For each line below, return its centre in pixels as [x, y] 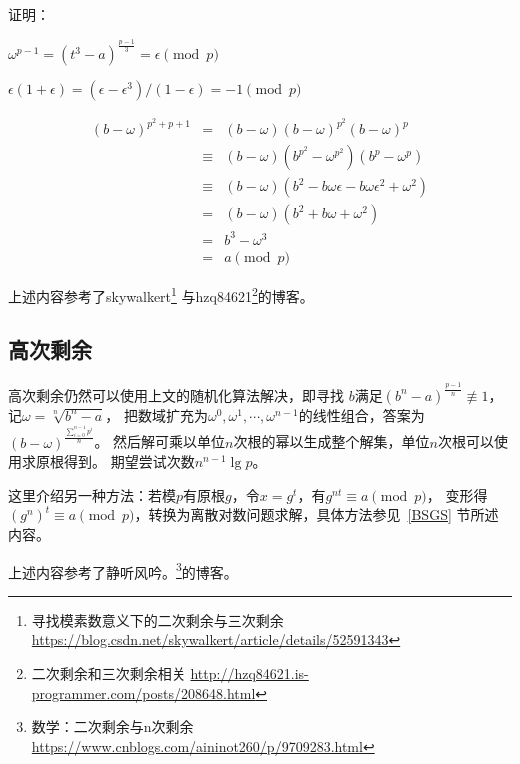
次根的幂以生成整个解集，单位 [331, 441]
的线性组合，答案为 [361, 414]
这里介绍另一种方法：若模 [92, 494]
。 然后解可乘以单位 [160, 441]
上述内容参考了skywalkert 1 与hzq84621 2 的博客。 [161, 294]
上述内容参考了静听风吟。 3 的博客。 [123, 570]
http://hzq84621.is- [249, 672]
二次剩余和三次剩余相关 [108, 672]
